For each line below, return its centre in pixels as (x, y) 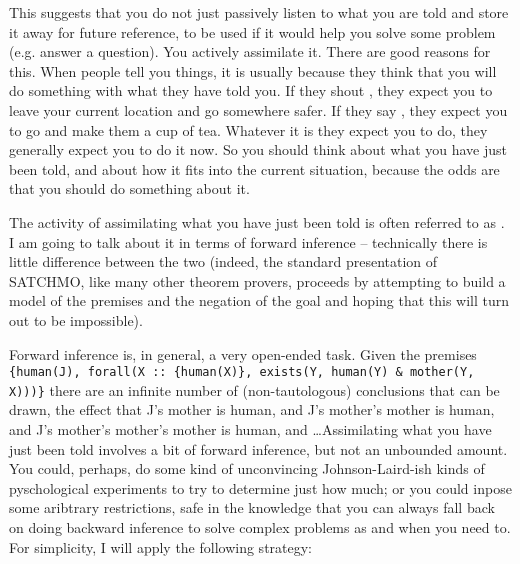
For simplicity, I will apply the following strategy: (161, 546)
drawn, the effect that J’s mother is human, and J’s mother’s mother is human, (252, 409)
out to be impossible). (76, 319)
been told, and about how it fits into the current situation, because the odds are (254, 168)
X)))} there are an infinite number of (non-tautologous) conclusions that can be (254, 389)
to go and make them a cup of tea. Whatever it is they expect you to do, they (248, 129)
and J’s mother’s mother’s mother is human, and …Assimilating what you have (250, 429)
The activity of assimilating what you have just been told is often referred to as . (257, 221)
